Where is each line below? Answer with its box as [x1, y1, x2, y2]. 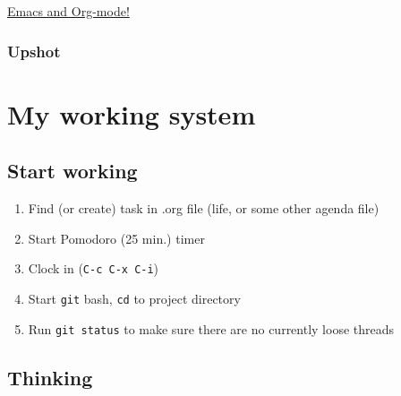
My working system [7, 95, 256, 132]
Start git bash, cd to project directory [28, 288, 241, 307]
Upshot [7, 39, 61, 62]
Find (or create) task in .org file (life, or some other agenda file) [28, 199, 380, 218]
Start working [7, 157, 138, 185]
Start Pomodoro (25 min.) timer [28, 228, 205, 247]
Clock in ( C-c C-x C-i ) [28, 259, 159, 278]
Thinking [7, 363, 93, 391]
